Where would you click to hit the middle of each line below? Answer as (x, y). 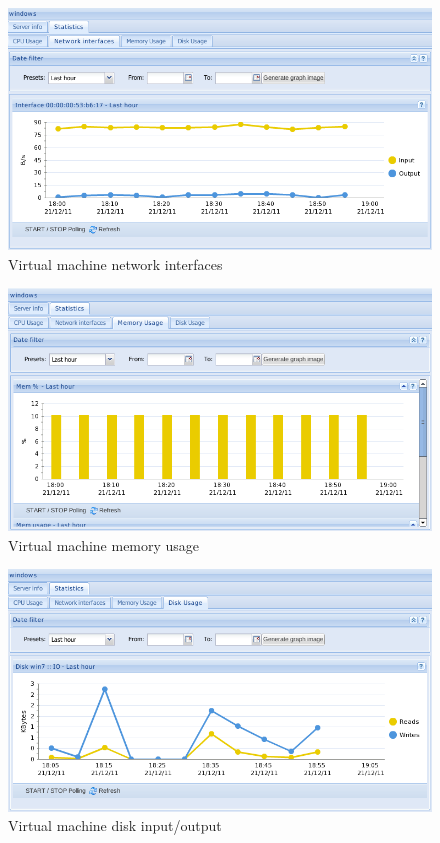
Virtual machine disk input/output (115, 825)
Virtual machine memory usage (104, 544)
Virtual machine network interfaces (115, 263)
